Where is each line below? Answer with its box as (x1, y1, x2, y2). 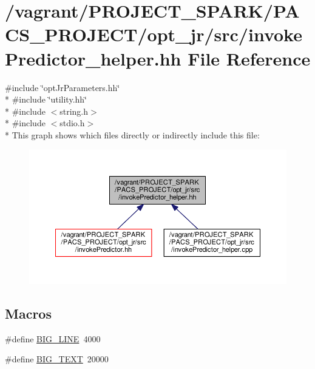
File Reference (188, 46, 311, 70)
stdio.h (59, 117, 85, 129)
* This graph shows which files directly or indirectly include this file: (5, 128, 260, 141)
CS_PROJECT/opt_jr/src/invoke (5, 22, 302, 47)
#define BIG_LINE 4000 (5, 332, 101, 345)
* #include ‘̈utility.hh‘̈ (5, 93, 87, 106)
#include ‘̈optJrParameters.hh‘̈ (5, 81, 120, 93)
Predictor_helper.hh (5, 46, 181, 70)
